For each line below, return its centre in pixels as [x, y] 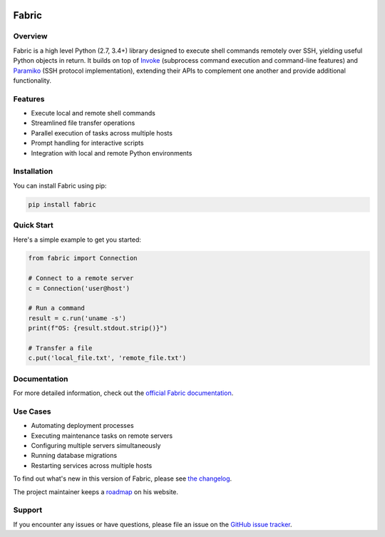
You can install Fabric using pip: [60, 185]
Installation [33, 171]
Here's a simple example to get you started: [77, 240]
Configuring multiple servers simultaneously [96, 446]
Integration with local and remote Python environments [112, 153]
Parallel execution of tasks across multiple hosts [102, 133]
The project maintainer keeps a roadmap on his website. [96, 491]
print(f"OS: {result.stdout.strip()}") [98, 328]
